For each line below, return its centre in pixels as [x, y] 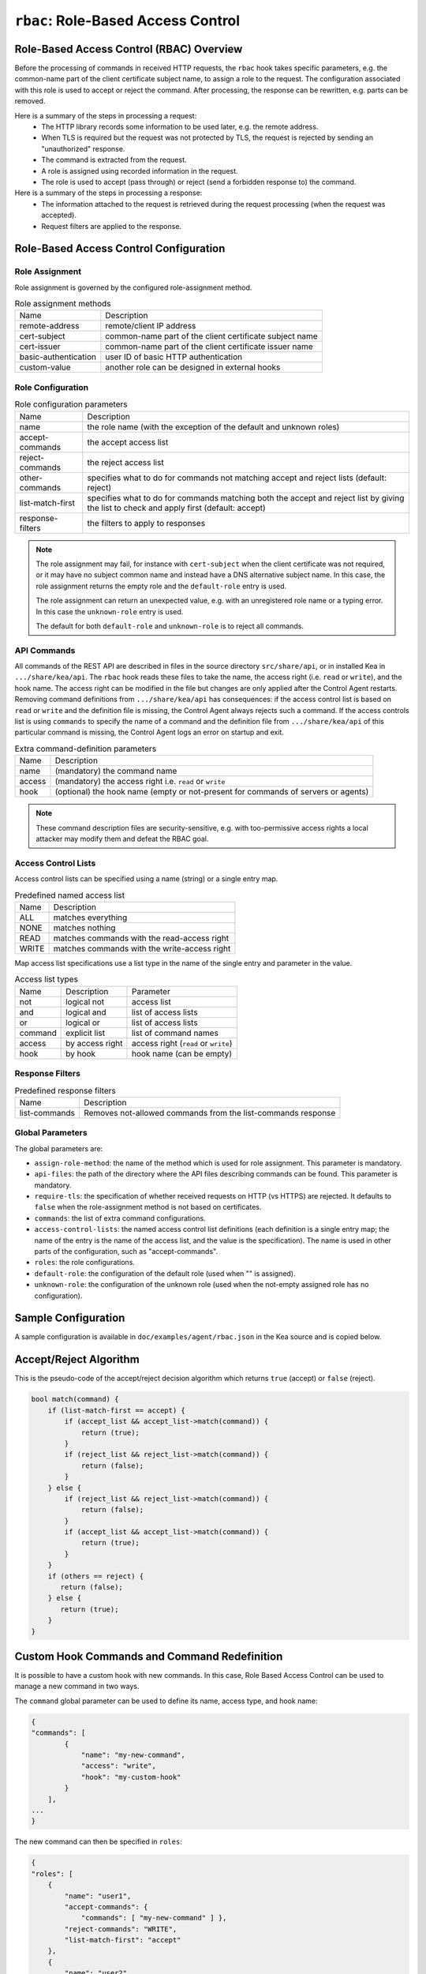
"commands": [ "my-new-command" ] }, [154, 1918]
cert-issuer [40, 347]
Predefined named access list [70, 895]
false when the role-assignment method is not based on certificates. [148, 1207]
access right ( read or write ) [182, 1043]
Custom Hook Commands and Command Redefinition [149, 1656]
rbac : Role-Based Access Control [127, 21]
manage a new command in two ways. [77, 1687]
